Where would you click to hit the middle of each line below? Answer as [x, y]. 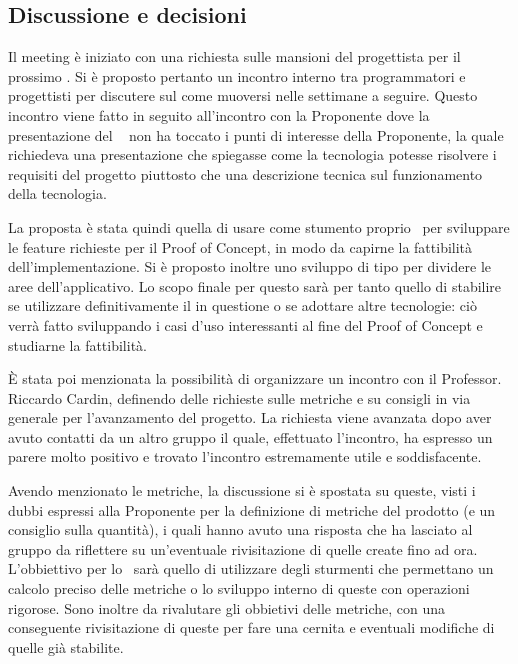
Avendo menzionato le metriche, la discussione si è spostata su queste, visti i [242, 490]
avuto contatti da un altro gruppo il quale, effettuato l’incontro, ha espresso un [250, 436]
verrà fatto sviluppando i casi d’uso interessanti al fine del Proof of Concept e [245, 324]
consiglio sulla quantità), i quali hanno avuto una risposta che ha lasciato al [240, 529]
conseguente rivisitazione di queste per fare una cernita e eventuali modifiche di [251, 627]
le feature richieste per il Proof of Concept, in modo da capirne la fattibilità [240, 246]
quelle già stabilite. [66, 646]
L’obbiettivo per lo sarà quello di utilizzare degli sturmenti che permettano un [251, 568]
